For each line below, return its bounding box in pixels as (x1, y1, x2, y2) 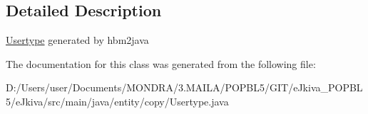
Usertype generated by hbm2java (6, 33, 149, 47)
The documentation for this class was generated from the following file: (6, 56, 316, 71)
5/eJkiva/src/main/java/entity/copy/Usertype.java (6, 93, 229, 108)
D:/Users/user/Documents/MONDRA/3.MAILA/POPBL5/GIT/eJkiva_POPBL (6, 80, 363, 95)
